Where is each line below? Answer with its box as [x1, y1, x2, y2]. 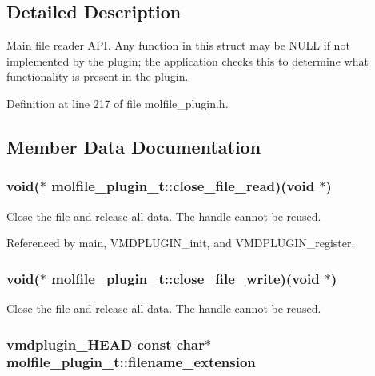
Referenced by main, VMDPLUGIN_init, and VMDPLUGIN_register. [6, 234, 355, 251]
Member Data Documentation [6, 134, 261, 158]
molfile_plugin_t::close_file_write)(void [51, 268, 320, 288]
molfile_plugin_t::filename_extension [6, 352, 256, 372]
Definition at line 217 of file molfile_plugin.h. [6, 94, 229, 111]
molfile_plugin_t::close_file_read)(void [51, 176, 315, 196]
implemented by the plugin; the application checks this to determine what [6, 52, 369, 69]
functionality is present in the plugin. [6, 68, 189, 85]
